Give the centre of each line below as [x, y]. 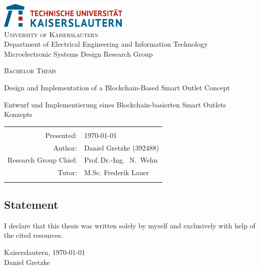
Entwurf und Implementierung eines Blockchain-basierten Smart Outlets [115, 104]
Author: [65, 147]
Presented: [61, 135]
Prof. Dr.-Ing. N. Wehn [121, 160]
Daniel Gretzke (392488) [121, 147]
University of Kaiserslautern [51, 34]
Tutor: [67, 172]
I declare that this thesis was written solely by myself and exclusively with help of [130, 225]
